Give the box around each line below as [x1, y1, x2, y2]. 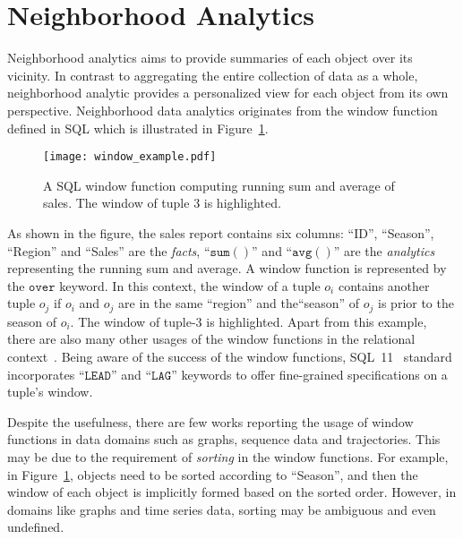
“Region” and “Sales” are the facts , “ [7, 241, 210, 260]
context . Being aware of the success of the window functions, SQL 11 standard [7, 346, 452, 365]
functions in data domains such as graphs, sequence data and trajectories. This [7, 430, 441, 449]
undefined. [7, 518, 64, 536]
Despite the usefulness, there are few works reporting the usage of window [7, 412, 414, 431]
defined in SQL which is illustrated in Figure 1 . [7, 118, 269, 137]
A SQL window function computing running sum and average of [43, 175, 395, 194]
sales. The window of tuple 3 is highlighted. [43, 193, 281, 212]
